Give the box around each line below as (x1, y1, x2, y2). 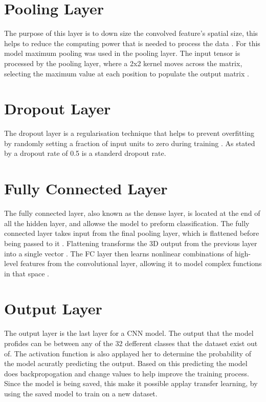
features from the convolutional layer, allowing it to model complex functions (20, 258, 262, 269)
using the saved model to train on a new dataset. (4, 388, 158, 398)
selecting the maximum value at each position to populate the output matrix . (4, 68, 249, 78)
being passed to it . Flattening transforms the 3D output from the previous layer (4, 237, 257, 248)
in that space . (4, 268, 49, 278)
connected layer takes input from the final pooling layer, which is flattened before (4, 228, 259, 238)
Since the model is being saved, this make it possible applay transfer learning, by (4, 378, 258, 389)
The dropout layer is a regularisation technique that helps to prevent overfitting (4, 128, 254, 138)
